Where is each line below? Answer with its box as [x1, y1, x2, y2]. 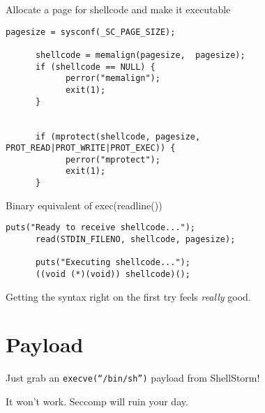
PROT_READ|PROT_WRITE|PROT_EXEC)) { [6, 143, 176, 153]
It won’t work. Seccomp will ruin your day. [6, 394, 188, 409]
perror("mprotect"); [65, 154, 160, 165]
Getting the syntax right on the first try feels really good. [6, 289, 251, 303]
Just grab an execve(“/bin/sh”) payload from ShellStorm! [6, 370, 260, 385]
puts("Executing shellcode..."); [35, 257, 190, 268]
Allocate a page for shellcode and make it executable [6, 2, 231, 16]
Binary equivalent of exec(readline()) [6, 197, 162, 212]
